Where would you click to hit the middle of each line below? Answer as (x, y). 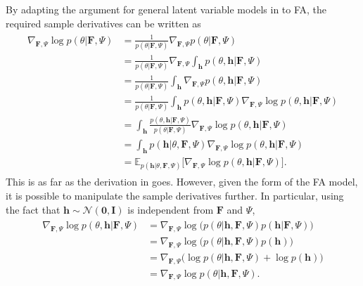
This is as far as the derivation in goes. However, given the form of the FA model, (182, 182)
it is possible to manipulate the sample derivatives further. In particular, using (175, 195)
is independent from (171, 209)
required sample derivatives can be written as (103, 23)
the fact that (33, 209)
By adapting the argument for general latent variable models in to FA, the (166, 9)
